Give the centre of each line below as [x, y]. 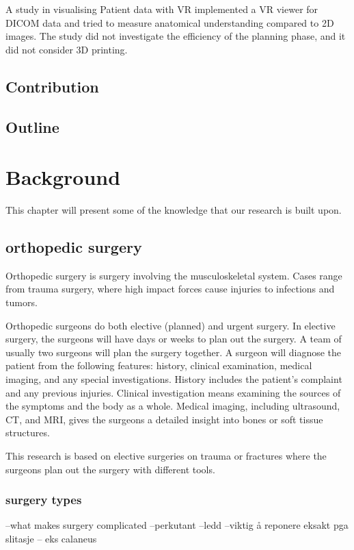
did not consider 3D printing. [67, 49]
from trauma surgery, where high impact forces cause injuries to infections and [170, 289]
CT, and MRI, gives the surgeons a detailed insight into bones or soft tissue [164, 419]
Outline [32, 126]
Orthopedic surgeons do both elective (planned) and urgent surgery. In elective [171, 325]
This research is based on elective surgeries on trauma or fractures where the [166, 455]
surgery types [44, 500]
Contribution [52, 86]
